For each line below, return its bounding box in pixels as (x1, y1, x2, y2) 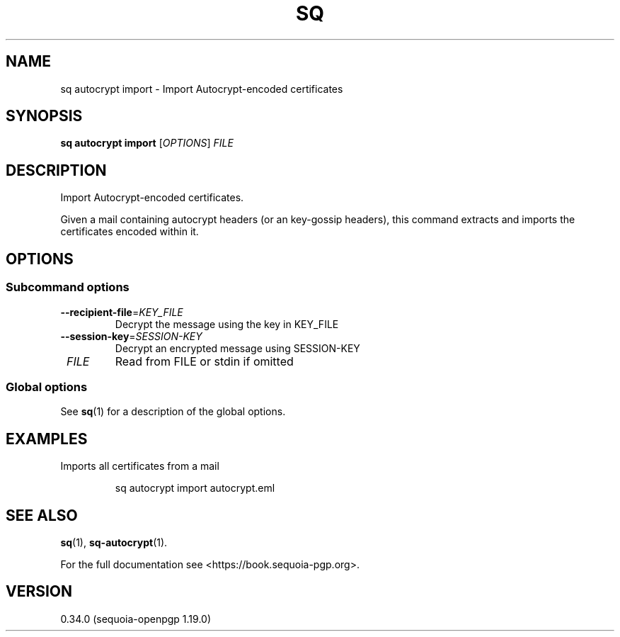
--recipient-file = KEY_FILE (60, 305, 183, 318)
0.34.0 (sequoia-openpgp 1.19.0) (60, 612, 212, 625)
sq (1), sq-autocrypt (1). (60, 536, 168, 548)
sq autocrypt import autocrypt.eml (115, 482, 275, 495)
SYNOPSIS (6, 107, 83, 125)
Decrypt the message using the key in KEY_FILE (115, 317, 339, 330)
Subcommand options (6, 280, 130, 295)
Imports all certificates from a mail (60, 460, 219, 473)
